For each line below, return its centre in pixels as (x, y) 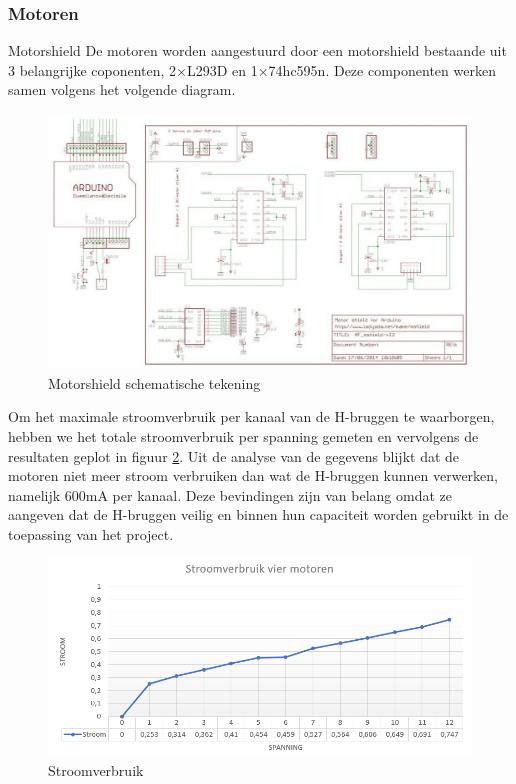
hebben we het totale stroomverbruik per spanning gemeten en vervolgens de (243, 435)
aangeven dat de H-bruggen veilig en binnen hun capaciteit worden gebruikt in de (258, 514)
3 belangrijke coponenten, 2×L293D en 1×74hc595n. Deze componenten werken (252, 69)
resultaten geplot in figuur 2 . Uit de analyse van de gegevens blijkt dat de (234, 455)
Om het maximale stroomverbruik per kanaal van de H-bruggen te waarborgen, (251, 416)
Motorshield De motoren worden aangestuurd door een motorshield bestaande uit (257, 50)
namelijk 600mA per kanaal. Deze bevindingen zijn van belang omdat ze (230, 494)
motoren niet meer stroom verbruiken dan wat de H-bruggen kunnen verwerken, (253, 475)
